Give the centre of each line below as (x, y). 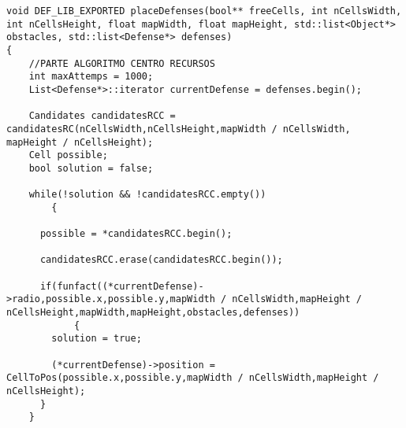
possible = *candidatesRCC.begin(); (136, 234)
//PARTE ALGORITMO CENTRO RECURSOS (122, 63)
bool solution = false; (91, 168)
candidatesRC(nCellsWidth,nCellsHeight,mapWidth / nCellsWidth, (179, 129)
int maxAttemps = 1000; (91, 77)
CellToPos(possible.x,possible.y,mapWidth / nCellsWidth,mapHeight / (193, 378)
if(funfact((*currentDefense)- (122, 286)
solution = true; (97, 339)
